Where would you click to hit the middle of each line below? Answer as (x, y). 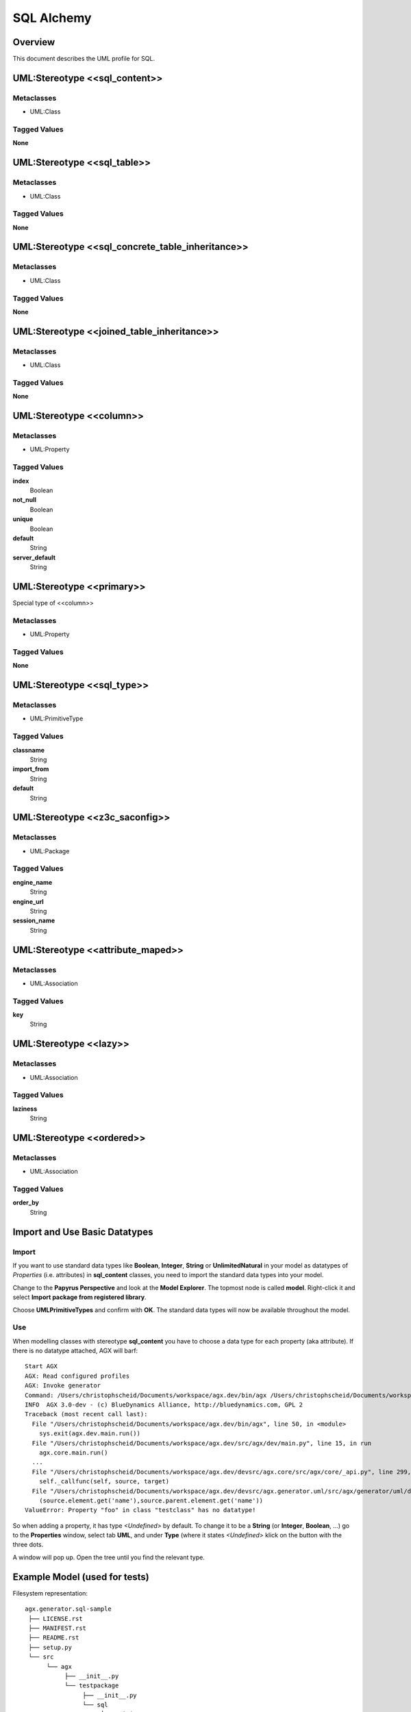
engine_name (33, 882)
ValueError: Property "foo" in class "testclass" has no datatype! (140, 1510)
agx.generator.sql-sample (68, 1609)
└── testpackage (91, 1686)
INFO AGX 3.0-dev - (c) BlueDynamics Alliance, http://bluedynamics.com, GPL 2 (164, 1405)
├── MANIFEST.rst (58, 1628)
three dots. (28, 1545)
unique (23, 519)
